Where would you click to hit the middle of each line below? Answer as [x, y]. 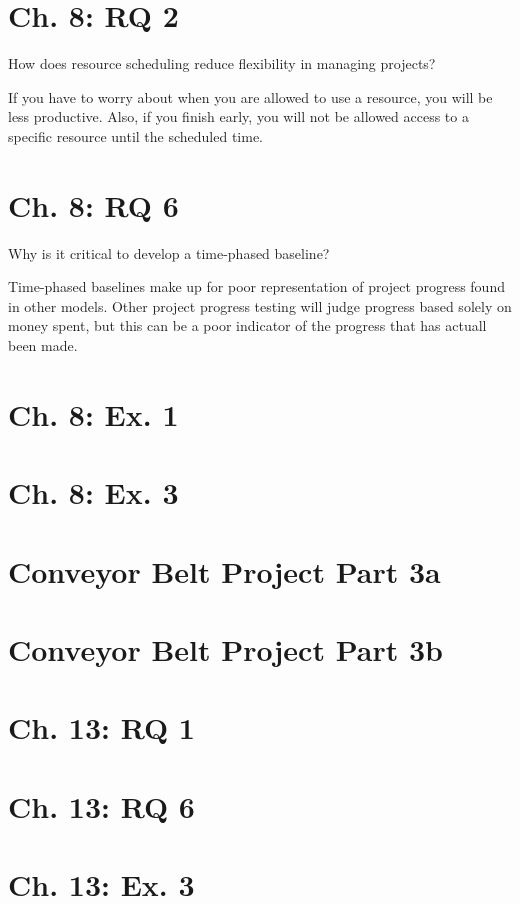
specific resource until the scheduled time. [136, 135]
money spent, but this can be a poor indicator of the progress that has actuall [247, 325]
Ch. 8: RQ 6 [93, 204]
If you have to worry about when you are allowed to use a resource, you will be [250, 96]
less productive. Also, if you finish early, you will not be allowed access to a [238, 116]
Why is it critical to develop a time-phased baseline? [169, 252]
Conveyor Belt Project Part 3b [225, 648]
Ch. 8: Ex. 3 [93, 492]
